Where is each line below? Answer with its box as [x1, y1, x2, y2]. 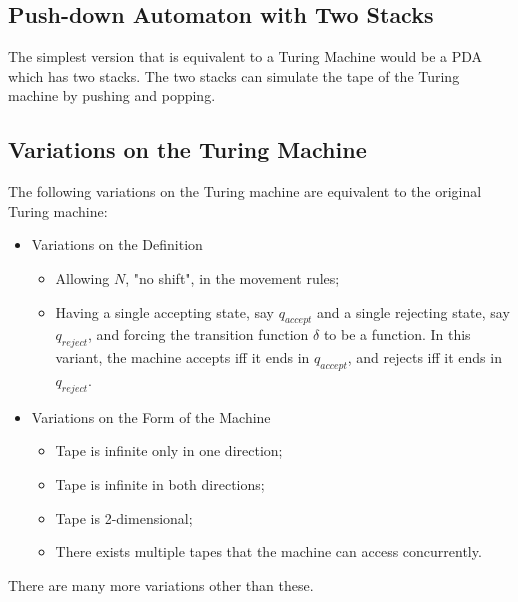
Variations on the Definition [31, 234, 203, 255]
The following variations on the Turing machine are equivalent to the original [8, 181, 482, 202]
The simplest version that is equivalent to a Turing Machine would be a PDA [8, 46, 483, 67]
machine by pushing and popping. [8, 85, 216, 106]
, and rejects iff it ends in [347, 347, 502, 368]
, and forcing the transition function [88, 324, 309, 345]
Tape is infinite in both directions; [55, 473, 265, 494]
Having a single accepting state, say [55, 301, 274, 322]
